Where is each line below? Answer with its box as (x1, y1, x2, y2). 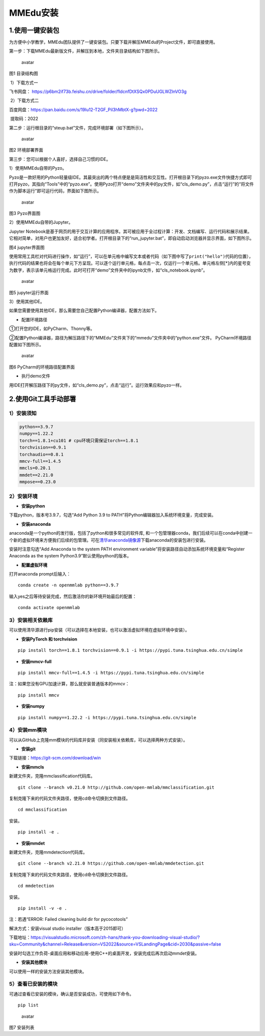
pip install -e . (18, 829, 59, 835)
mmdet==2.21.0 (19, 472, 53, 478)
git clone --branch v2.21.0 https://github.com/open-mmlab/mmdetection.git (18, 861, 204, 866)
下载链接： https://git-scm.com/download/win (9, 755, 101, 761)
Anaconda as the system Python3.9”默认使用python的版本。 (9, 553, 132, 559)
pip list (18, 1003, 39, 1008)
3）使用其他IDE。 (9, 299, 45, 305)
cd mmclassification (18, 807, 67, 813)
